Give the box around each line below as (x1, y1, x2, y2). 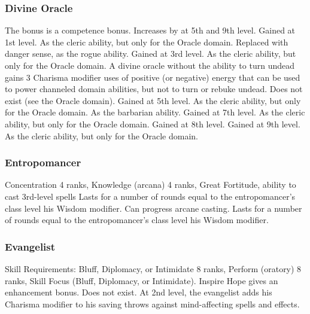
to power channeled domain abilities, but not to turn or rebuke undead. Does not (5, 83, 303, 95)
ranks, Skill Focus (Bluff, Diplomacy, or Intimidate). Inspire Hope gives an (5, 274, 278, 286)
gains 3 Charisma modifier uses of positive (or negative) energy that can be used (5, 71, 300, 83)
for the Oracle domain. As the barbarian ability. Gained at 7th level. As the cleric (5, 106, 305, 118)
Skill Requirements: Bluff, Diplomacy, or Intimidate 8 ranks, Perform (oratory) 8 (5, 262, 302, 275)
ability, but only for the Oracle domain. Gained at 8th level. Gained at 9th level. (5, 117, 300, 130)
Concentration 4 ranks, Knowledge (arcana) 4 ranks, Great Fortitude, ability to (5, 178, 296, 191)
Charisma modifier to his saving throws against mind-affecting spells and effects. (5, 297, 300, 310)
